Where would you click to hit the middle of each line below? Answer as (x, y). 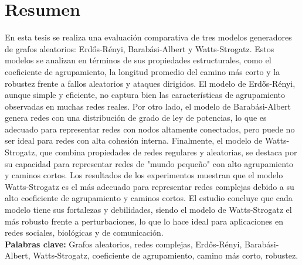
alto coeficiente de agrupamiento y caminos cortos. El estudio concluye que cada (149, 198)
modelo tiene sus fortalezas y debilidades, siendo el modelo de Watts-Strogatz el (148, 210)
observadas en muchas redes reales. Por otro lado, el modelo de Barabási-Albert (148, 106)
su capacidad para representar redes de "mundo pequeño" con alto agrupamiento (149, 163)
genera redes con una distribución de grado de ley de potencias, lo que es (136, 118)
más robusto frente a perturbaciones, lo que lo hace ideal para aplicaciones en (144, 221)
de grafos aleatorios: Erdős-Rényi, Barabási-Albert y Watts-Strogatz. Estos (140, 48)
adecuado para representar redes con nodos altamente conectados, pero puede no (150, 129)
